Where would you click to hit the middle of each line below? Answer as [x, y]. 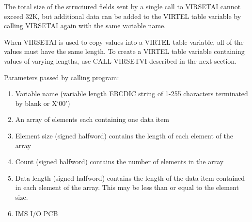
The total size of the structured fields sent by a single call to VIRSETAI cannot [122, 6]
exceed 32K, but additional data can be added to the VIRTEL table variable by [123, 16]
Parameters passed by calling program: [62, 77]
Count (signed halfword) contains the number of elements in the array [119, 162]
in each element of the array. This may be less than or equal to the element [127, 187]
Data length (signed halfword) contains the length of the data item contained [130, 178]
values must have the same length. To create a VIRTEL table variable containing [124, 51]
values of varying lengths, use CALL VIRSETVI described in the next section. [120, 60]
